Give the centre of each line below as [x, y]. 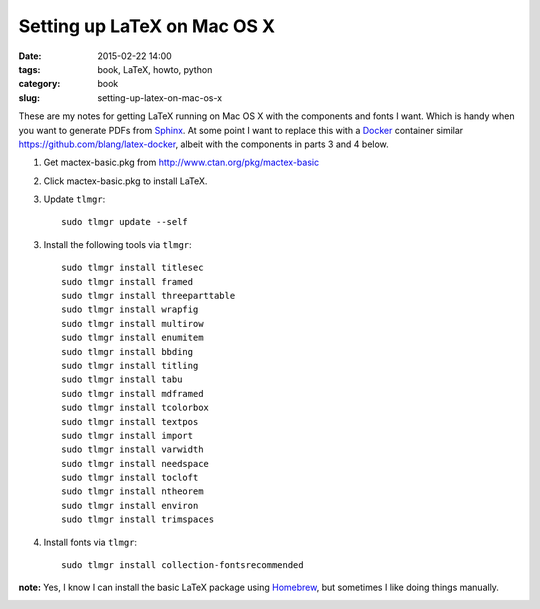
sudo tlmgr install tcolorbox [135, 408]
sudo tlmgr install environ [130, 505]
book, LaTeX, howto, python [155, 69]
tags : [29, 69]
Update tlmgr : [74, 199]
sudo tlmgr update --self [125, 222]
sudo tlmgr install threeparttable [148, 296]
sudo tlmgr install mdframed [132, 393]
